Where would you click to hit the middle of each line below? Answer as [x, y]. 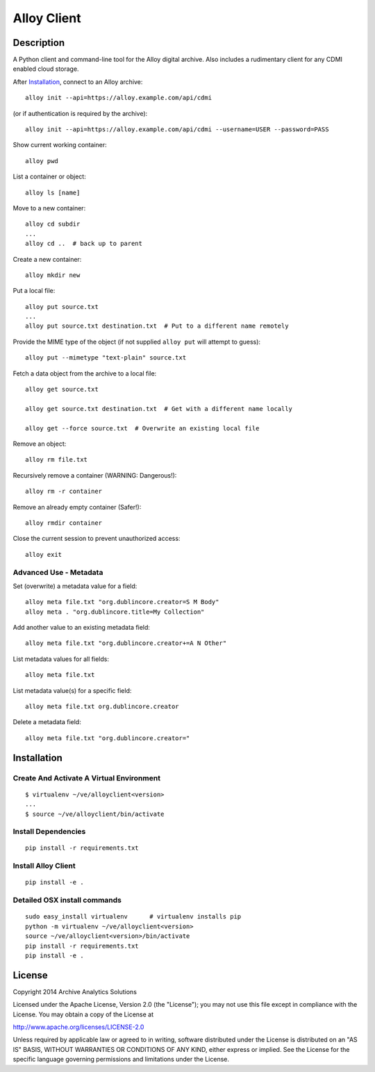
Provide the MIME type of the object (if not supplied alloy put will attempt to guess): [136, 342]
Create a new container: [47, 259]
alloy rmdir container [64, 523]
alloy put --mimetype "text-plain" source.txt [106, 358]
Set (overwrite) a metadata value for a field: [75, 586]
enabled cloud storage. [46, 69]
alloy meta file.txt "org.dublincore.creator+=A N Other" [126, 643]
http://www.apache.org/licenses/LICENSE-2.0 [78, 1027]
